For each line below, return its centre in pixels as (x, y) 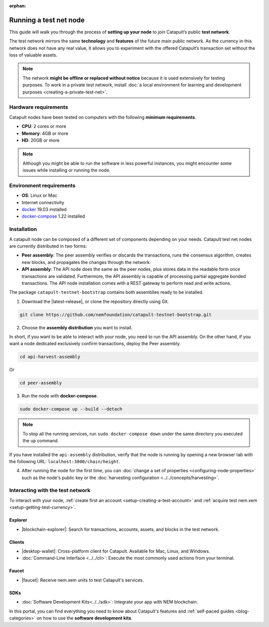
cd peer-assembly (41, 383)
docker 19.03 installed (44, 210)
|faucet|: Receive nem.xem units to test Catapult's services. (83, 580)
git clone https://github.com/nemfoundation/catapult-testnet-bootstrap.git (116, 314)
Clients (17, 542)
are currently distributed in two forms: (48, 246)
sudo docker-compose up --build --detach (71, 409)
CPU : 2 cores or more (44, 126)
